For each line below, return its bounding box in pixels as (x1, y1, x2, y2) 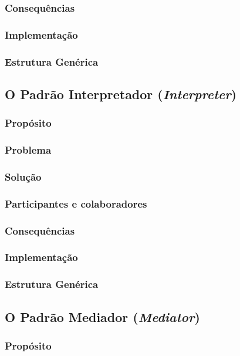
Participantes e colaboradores (5, 196, 147, 211)
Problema (5, 143, 52, 157)
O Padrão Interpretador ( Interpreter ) (5, 84, 237, 103)
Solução (5, 169, 42, 184)
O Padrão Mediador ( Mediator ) (5, 307, 200, 326)
